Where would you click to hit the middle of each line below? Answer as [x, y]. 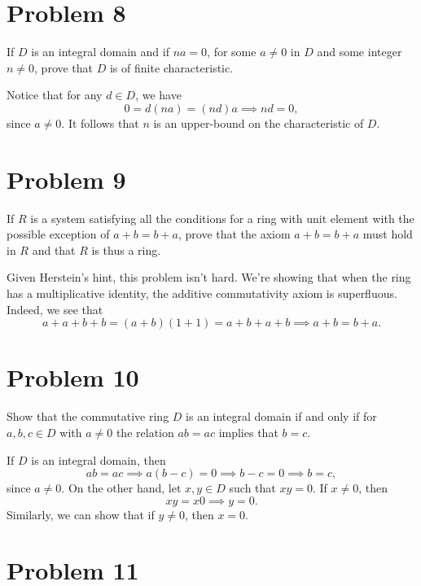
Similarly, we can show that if [81, 514]
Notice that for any [55, 95]
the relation [145, 432]
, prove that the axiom [234, 234]
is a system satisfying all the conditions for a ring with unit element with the [222, 218]
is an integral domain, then [99, 459]
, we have [158, 95]
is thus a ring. [126, 249]
